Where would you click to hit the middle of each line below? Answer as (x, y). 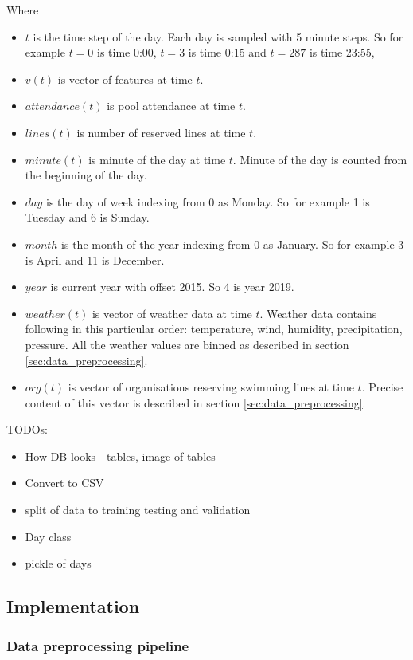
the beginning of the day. (86, 175)
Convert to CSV (64, 483)
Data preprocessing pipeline (98, 645)
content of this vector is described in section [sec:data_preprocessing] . (195, 402)
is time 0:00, (127, 52)
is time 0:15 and (227, 52)
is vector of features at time (125, 79)
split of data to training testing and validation (138, 510)
